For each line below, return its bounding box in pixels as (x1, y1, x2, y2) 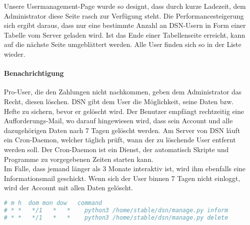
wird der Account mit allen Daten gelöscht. (4, 182, 133, 193)
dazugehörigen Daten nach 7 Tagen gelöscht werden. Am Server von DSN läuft (4, 125, 240, 135)
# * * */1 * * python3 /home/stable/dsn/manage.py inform (4, 206, 228, 214)
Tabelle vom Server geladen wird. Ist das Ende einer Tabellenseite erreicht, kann (4, 29, 245, 40)
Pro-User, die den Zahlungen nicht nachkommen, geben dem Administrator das (4, 87, 242, 97)
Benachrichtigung (4, 68, 64, 78)
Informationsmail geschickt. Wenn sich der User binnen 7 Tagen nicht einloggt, (4, 173, 240, 183)
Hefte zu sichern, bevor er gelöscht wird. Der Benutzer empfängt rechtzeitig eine (4, 106, 244, 116)
